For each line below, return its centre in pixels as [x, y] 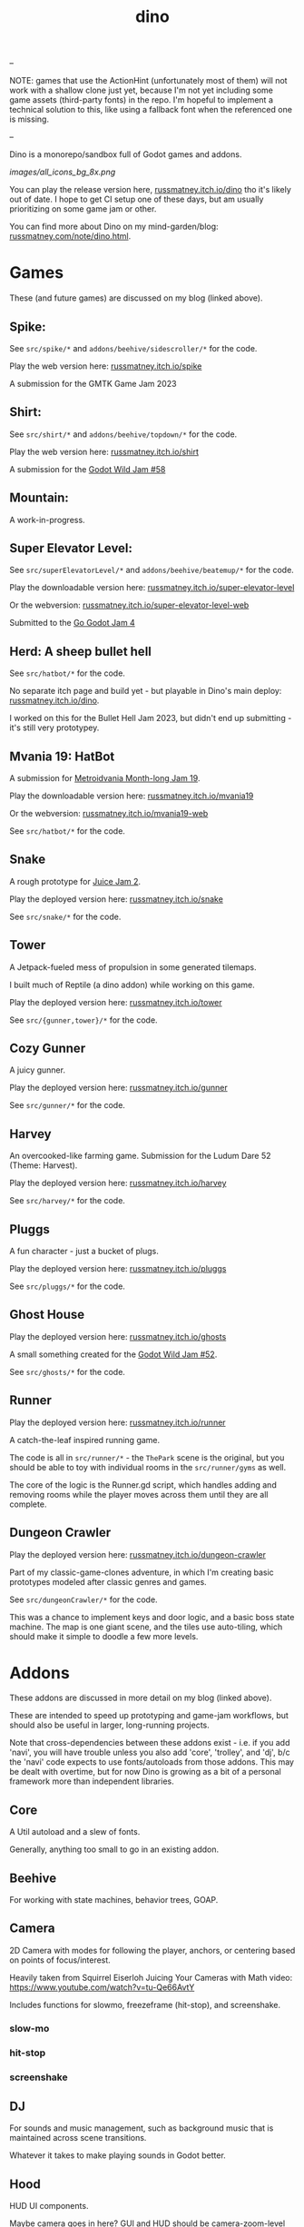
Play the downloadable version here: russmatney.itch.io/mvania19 [132, 796]
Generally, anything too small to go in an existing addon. [114, 1849]
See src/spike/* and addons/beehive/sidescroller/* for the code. [133, 348]
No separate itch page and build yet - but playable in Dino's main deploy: [146, 691]
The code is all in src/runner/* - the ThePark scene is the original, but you [147, 1457]
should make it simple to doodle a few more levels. [104, 1636]
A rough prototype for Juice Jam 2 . [75, 881]
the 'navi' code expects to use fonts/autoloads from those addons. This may [152, 1762]
